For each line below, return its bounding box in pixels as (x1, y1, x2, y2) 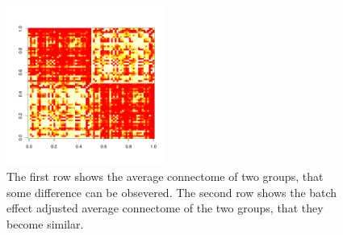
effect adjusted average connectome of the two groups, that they (6, 199, 324, 216)
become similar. (6, 215, 84, 232)
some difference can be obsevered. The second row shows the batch (6, 183, 337, 200)
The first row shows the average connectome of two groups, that (6, 168, 324, 185)
